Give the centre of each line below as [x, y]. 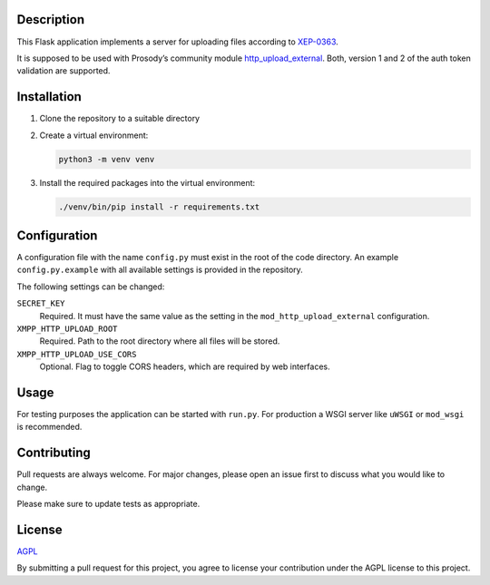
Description [51, 19]
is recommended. [49, 427]
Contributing [54, 453]
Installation [49, 97]
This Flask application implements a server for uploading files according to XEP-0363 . [178, 42]
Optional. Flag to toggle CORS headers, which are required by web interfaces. [185, 366]
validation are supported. [64, 71]
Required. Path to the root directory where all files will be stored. [160, 341]
